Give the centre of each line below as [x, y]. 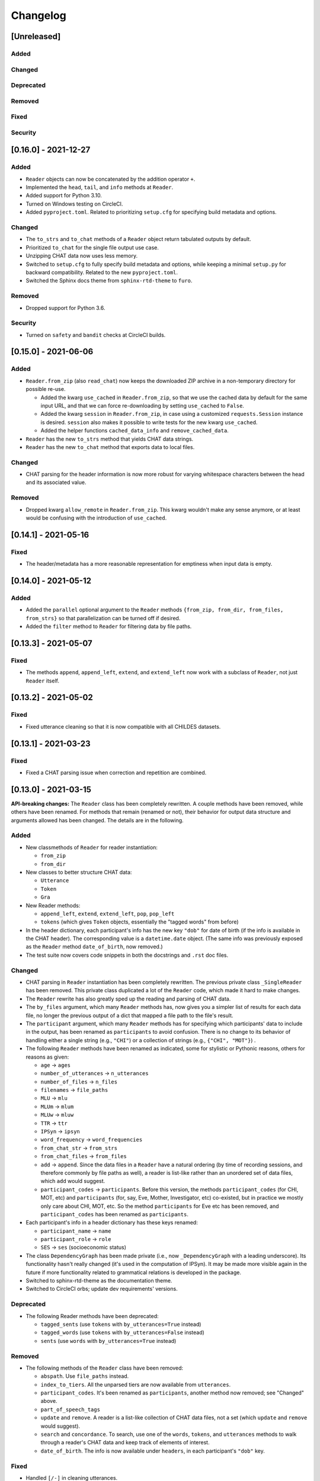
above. [49, 1401]
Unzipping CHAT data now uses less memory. [82, 256]
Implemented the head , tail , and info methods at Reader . [100, 187]
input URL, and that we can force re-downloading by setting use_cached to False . [142, 405]
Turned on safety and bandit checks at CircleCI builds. [96, 335]
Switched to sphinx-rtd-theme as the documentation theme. [99, 1281]
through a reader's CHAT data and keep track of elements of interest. [125, 1442]
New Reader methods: [53, 905]
